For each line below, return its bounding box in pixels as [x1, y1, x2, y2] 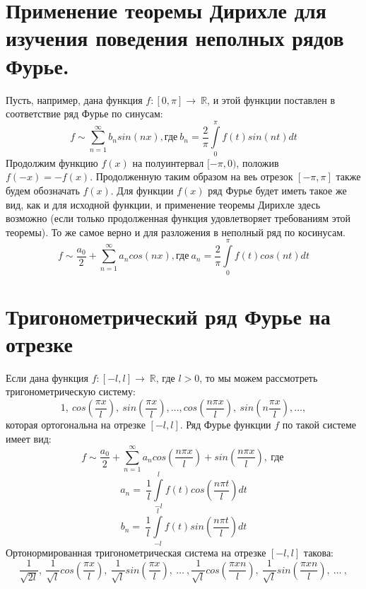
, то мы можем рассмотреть [199, 370, 318, 385]
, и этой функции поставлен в [207, 92, 336, 107]
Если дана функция [6, 370, 89, 385]
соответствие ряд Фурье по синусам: [6, 106, 163, 121]
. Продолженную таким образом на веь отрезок [90, 169, 293, 184]
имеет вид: [6, 431, 52, 445]
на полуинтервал [132, 155, 204, 170]
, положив [236, 155, 279, 170]
